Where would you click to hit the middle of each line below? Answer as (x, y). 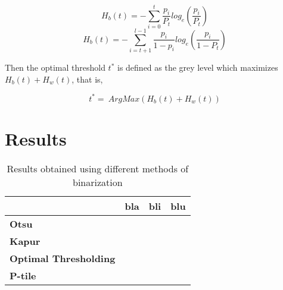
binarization (98, 182)
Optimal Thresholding (63, 259)
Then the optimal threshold (55, 67)
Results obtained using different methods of (98, 169)
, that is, (87, 79)
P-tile (23, 276)
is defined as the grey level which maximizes (198, 67)
